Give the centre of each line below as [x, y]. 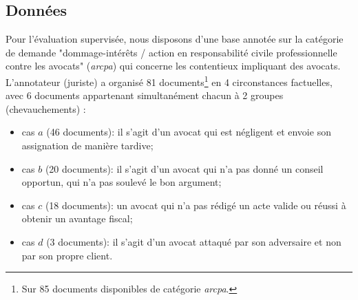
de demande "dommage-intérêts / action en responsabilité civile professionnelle [171, 52]
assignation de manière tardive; [87, 146]
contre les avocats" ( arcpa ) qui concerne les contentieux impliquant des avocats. [173, 66]
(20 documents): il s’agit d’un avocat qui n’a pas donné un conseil [184, 168]
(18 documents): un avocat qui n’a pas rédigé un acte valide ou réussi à [196, 205]
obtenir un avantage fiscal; [77, 218]
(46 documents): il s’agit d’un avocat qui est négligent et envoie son [189, 132]
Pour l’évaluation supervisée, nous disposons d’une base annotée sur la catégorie [175, 39]
